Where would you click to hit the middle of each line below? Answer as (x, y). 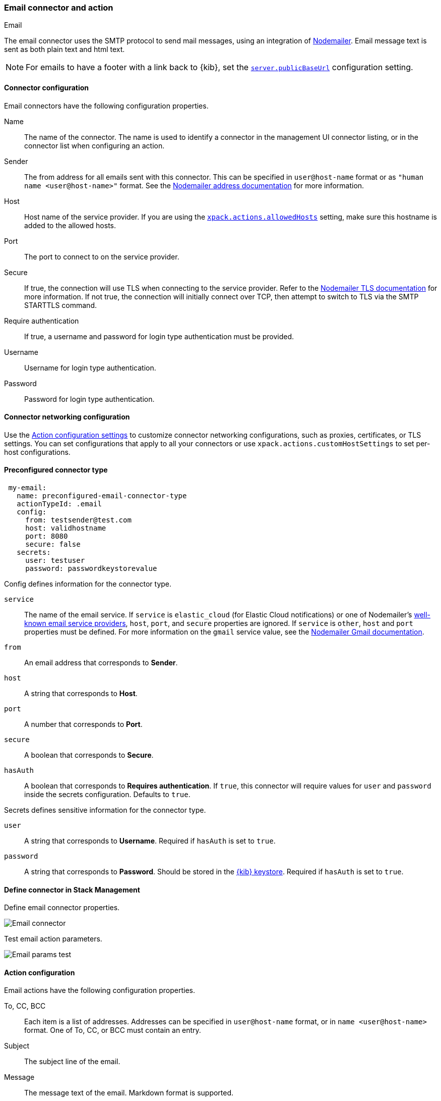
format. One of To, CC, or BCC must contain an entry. (113, 1030)
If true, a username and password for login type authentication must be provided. (159, 336)
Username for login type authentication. (90, 368)
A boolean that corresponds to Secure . (89, 755)
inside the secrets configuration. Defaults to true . (107, 795)
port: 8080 (47, 536)
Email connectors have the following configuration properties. (106, 106)
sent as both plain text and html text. (65, 49)
